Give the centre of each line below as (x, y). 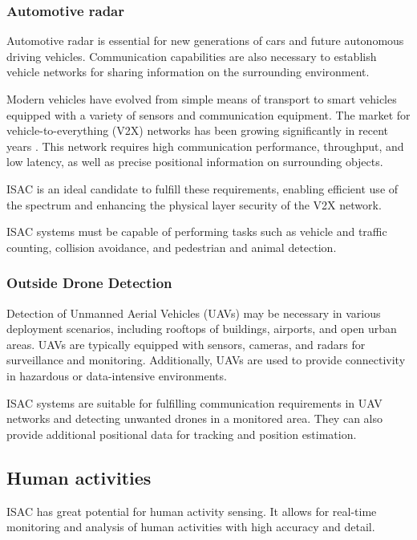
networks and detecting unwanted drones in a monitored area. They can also (194, 418)
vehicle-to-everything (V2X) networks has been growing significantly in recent (197, 130)
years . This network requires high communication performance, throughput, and (205, 146)
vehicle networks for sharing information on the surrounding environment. (188, 72)
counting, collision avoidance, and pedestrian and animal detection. (172, 247)
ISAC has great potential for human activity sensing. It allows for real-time (192, 511)
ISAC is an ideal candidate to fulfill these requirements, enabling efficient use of (202, 188)
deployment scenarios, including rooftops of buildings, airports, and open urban (202, 329)
